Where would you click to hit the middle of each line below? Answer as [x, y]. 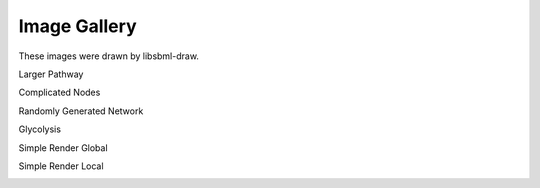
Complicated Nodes [59, 92]
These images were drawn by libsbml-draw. [109, 56]
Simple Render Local [61, 166]
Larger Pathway [51, 74]
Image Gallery [77, 26]
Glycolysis [40, 129]
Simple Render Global [63, 147]
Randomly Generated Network [81, 111]
